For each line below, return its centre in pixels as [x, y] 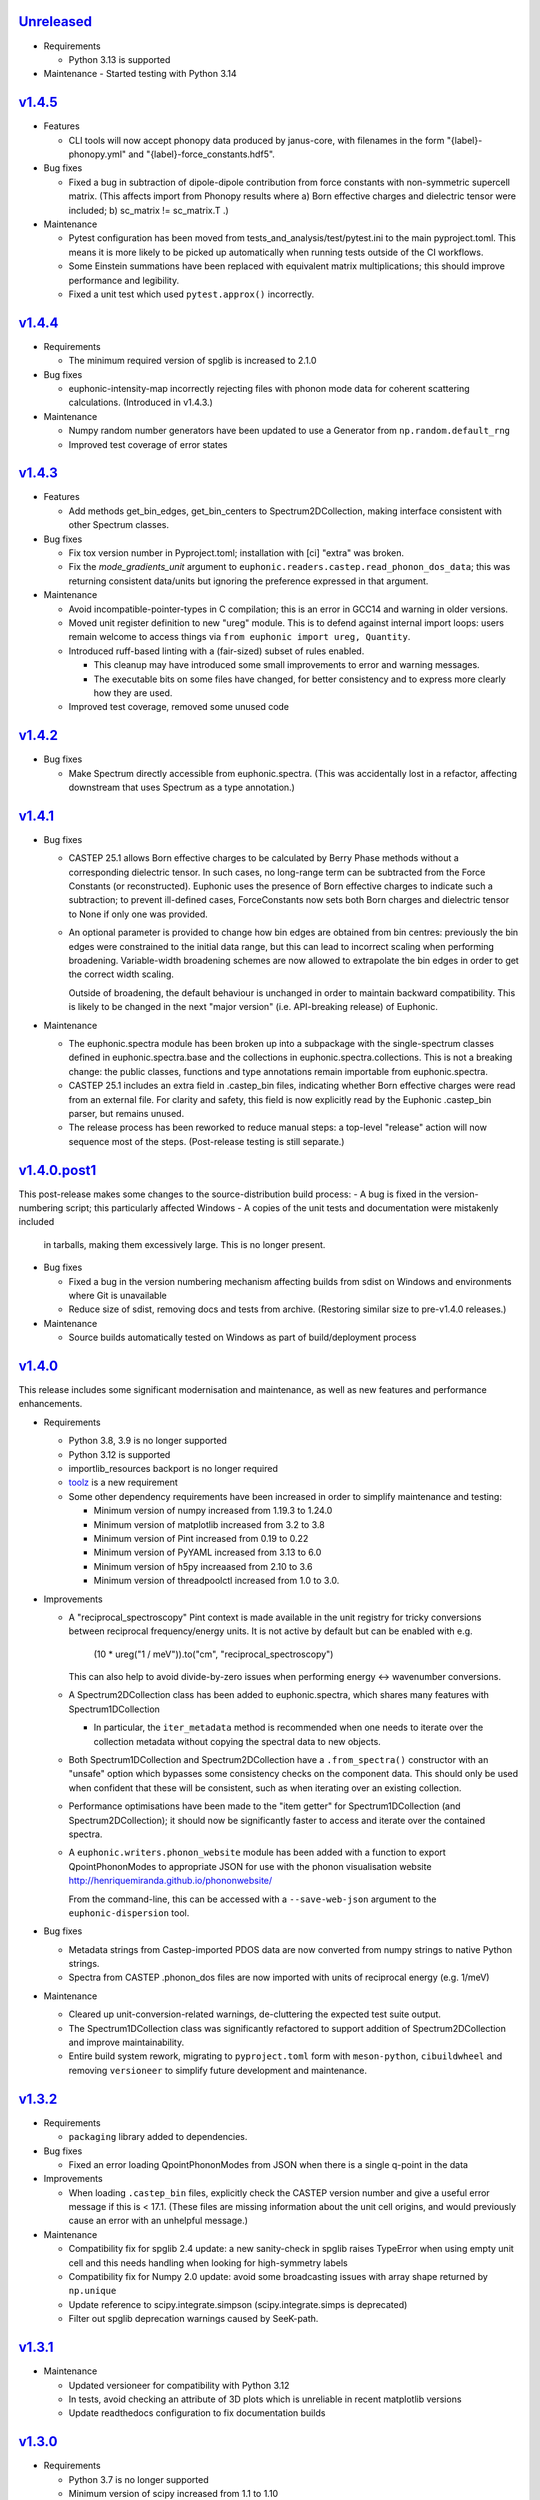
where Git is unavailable [117, 1295]
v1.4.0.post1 [57, 1170]
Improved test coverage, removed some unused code [179, 707]
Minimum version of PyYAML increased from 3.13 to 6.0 [207, 1552]
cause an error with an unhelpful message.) [158, 2221]
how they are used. [133, 692]
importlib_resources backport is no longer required [173, 1468]
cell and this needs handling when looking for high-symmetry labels [208, 2262]
